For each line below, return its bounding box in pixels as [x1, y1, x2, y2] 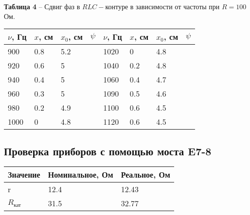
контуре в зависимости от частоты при [105, 1, 220, 11]
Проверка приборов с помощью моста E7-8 [4, 143, 212, 158]
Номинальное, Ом [48, 169, 113, 181]
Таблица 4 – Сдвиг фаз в [4, 1, 80, 11]
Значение [8, 169, 40, 181]
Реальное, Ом [121, 169, 170, 181]
